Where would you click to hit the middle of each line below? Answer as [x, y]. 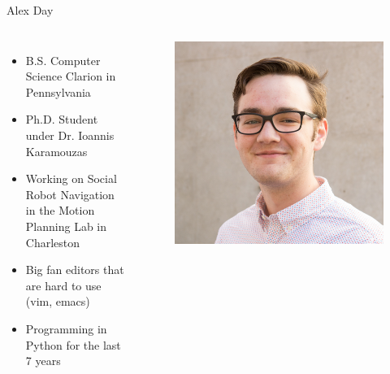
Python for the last [73, 344]
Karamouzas [56, 151]
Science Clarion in [71, 76]
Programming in [66, 328]
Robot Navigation [70, 194]
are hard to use [63, 285]
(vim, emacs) [58, 301]
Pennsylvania [58, 91]
